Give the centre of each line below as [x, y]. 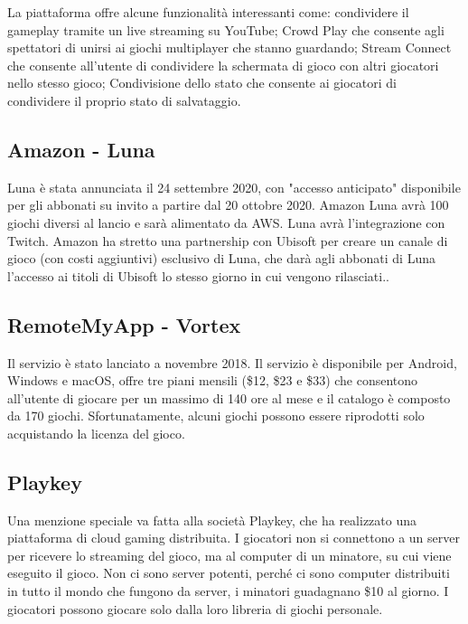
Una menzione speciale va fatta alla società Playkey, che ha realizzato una [212, 520]
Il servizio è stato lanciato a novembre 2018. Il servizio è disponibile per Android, [232, 362]
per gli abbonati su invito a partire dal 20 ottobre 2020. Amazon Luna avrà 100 [228, 205]
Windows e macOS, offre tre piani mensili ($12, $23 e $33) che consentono [213, 380]
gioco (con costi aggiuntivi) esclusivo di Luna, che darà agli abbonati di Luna [221, 258]
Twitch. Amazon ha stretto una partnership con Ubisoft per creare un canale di [228, 240]
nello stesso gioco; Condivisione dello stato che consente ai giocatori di [202, 83]
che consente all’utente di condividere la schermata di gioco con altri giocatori [223, 65]
